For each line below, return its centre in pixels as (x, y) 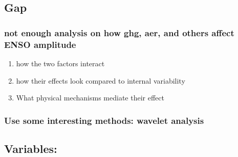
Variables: (31, 148)
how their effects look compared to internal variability (101, 80)
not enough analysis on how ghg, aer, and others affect (119, 32)
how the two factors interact (60, 63)
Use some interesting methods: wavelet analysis (104, 120)
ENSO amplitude (40, 44)
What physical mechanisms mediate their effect (90, 98)
